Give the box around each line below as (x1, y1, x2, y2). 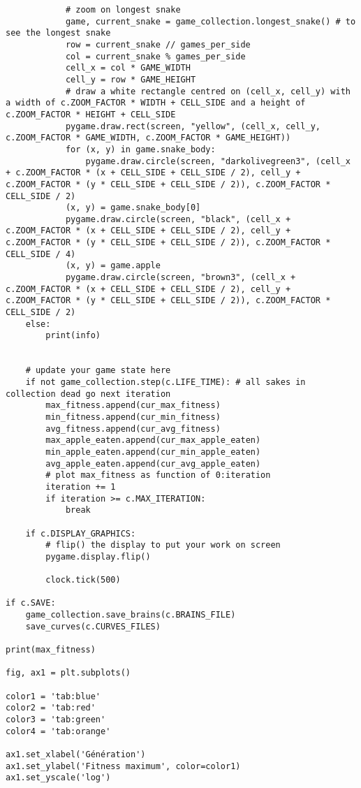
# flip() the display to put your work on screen (45, 540, 281, 550)
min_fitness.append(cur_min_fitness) (45, 411, 221, 422)
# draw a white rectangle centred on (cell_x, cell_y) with (65, 86, 351, 96)
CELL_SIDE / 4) (6, 249, 76, 259)
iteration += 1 (45, 481, 116, 492)
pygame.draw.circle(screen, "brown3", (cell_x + (65, 272, 296, 283)
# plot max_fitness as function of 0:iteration (45, 470, 271, 481)
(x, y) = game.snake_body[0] (65, 203, 201, 213)
